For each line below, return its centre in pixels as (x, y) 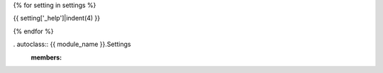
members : (46, 57)
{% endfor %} (33, 31)
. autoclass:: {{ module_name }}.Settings (72, 44)
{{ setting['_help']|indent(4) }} (57, 18)
